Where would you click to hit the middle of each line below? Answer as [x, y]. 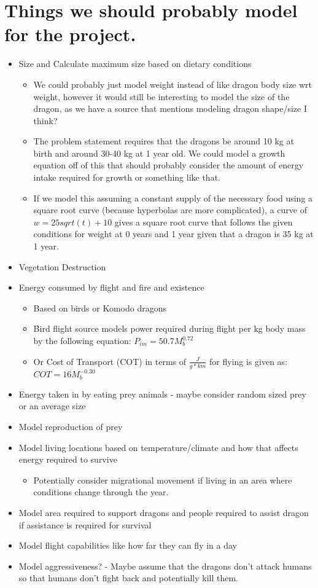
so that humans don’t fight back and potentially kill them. [128, 578]
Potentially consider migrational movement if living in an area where [163, 480]
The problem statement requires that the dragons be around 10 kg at [164, 141]
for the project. [70, 34]
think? [45, 120]
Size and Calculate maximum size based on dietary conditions [135, 64]
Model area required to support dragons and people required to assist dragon [164, 513]
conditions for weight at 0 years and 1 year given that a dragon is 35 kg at [173, 234]
